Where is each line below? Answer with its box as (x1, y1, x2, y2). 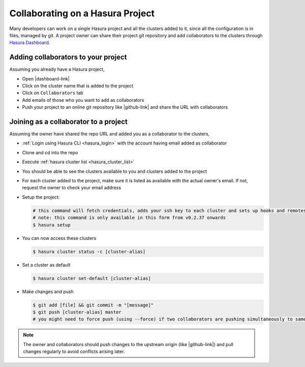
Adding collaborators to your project (9, 53, 127, 62)
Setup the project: (22, 194, 60, 200)
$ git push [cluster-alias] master (33, 309, 121, 315)
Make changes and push (22, 288, 74, 295)
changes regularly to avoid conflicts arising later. (23, 349, 125, 355)
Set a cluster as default (22, 262, 71, 268)
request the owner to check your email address (22, 185, 121, 191)
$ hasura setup (33, 222, 71, 228)
